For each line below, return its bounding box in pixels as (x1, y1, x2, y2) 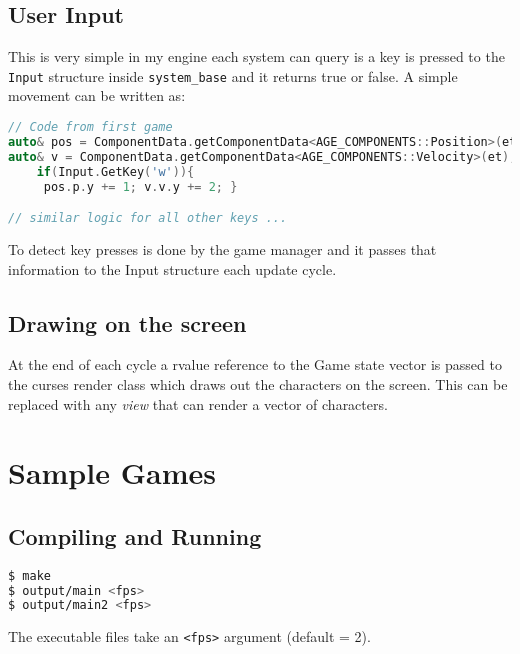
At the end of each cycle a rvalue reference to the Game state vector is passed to (8, 354, 502, 375)
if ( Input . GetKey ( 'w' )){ (36, 164, 195, 179)
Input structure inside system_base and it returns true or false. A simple (8, 65, 458, 86)
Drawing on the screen (8, 307, 247, 338)
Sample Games (8, 452, 216, 493)
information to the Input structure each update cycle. (8, 258, 337, 279)
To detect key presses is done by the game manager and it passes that (8, 238, 437, 259)
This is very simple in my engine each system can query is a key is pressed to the (8, 46, 505, 67)
